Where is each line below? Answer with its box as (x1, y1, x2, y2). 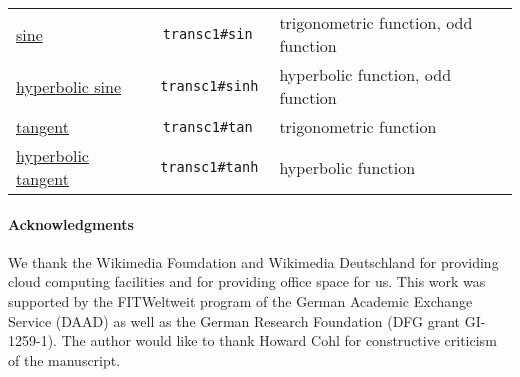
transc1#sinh (160, 78, 259, 94)
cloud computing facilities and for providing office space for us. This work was (8, 271, 486, 292)
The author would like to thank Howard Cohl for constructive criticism (61, 330, 497, 351)
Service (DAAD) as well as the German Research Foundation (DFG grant (8, 310, 461, 331)
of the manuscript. (8, 349, 121, 370)
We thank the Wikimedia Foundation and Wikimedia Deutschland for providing (8, 251, 499, 272)
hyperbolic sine (16, 74, 122, 98)
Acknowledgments (8, 213, 134, 234)
